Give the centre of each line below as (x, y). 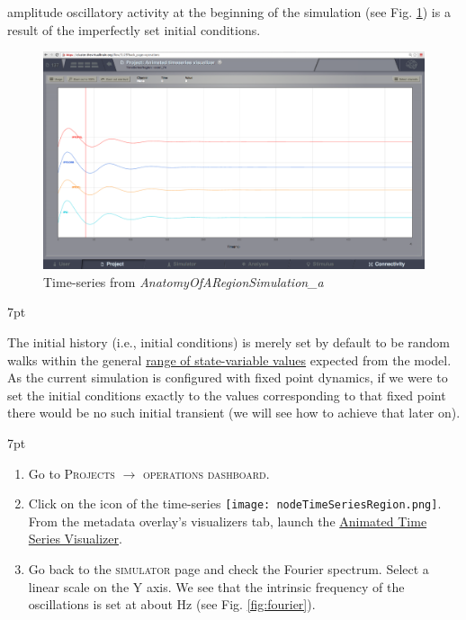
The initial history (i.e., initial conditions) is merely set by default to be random (229, 342)
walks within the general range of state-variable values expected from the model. (229, 359)
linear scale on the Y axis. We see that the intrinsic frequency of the (216, 586)
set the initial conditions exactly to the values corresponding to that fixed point (227, 395)
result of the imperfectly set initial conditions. (134, 29)
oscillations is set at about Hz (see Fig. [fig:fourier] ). (172, 604)
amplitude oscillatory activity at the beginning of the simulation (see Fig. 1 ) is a (229, 12)
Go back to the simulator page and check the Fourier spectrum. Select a (229, 569)
